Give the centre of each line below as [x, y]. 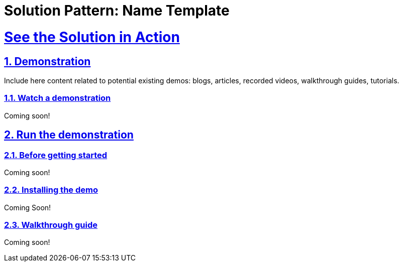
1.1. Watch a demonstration [58, 98]
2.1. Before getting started [56, 155]
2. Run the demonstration [69, 135]
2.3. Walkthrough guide [51, 225]
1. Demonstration [47, 61]
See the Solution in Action [92, 37]
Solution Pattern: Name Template [117, 11]
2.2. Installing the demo [51, 190]
